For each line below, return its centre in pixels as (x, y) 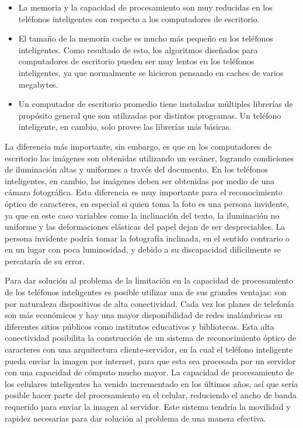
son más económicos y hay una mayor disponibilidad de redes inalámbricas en (144, 315)
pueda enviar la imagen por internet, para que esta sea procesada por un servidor (150, 360)
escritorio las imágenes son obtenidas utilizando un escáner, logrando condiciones (149, 158)
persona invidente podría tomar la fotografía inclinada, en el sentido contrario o (147, 238)
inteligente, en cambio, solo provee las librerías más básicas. (125, 127)
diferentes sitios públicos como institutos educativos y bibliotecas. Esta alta (140, 326)
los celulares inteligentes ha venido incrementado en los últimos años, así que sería (151, 383)
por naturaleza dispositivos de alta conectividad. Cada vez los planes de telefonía (149, 303)
